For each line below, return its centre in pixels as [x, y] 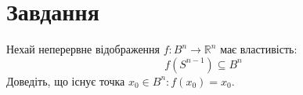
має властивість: [259, 49]
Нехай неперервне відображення [83, 49]
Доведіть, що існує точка [66, 80]
